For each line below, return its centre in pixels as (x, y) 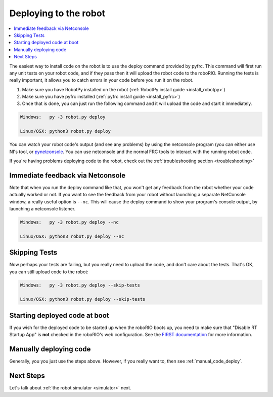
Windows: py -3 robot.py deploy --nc (69, 222)
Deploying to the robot (57, 13)
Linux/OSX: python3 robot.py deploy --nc (72, 236)
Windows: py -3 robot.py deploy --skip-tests (80, 285)
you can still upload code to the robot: (49, 272)
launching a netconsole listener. (42, 209)
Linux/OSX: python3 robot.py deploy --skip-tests (83, 299)
